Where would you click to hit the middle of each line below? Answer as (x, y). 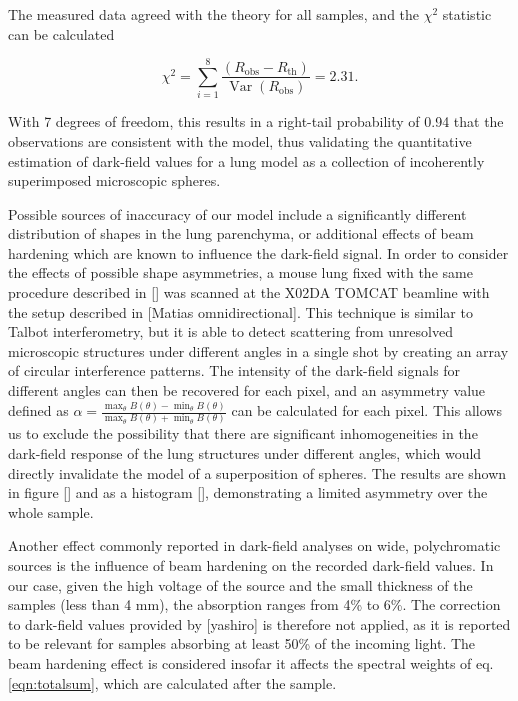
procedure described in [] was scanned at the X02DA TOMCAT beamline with (249, 292)
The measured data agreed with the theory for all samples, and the (214, 14)
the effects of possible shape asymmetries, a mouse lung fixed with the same (240, 272)
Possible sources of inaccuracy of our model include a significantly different (237, 213)
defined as (38, 410)
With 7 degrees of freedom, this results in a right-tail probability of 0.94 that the (256, 121)
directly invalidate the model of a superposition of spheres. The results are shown (257, 472)
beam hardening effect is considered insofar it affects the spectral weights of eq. (251, 662)
